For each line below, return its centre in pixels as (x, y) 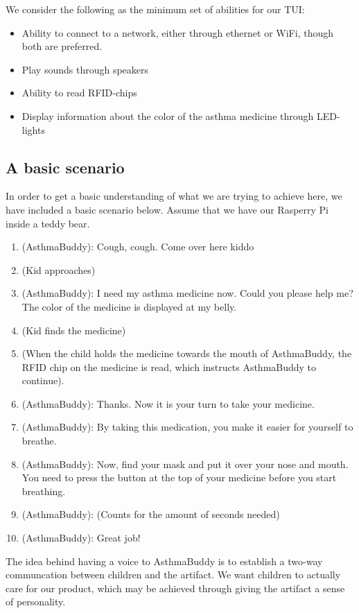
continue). (43, 380)
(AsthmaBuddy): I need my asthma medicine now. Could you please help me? (187, 293)
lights (33, 129)
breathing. (44, 491)
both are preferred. (62, 46)
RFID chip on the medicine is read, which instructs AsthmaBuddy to (169, 366)
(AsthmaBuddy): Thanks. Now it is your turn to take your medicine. (168, 403)
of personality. (36, 602)
